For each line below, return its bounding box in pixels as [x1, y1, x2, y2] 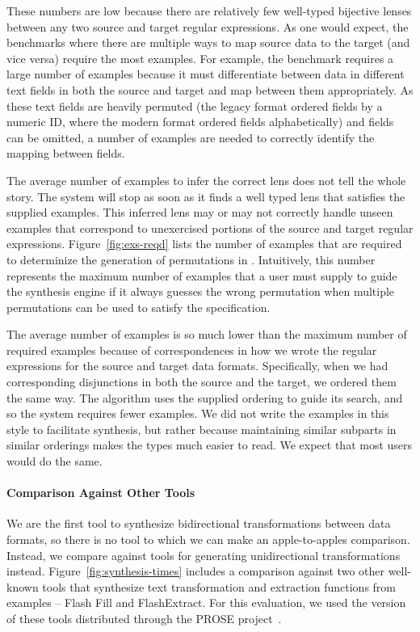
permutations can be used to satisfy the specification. [6, 298, 271, 315]
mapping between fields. [6, 145, 125, 162]
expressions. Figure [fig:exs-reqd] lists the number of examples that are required [6, 235, 402, 252]
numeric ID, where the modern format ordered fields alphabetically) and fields [6, 113, 394, 130]
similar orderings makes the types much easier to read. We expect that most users [6, 436, 413, 453]
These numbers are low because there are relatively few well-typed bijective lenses [6, 2, 412, 19]
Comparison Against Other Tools [6, 484, 195, 501]
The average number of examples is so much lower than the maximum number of [6, 326, 407, 343]
